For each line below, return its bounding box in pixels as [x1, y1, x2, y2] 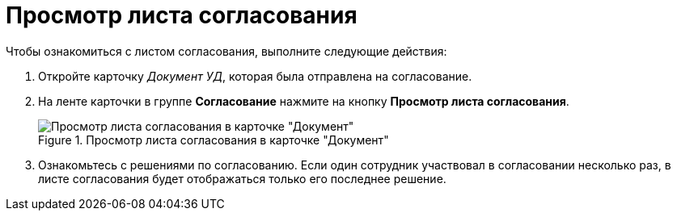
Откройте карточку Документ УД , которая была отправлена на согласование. [38, 69, 472, 83]
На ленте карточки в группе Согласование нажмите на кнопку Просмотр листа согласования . [38, 94, 569, 108]
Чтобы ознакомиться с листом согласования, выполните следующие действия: [6, 44, 447, 58]
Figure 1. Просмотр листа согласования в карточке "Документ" [38, 132, 389, 147]
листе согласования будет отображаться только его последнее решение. [38, 171, 446, 186]
